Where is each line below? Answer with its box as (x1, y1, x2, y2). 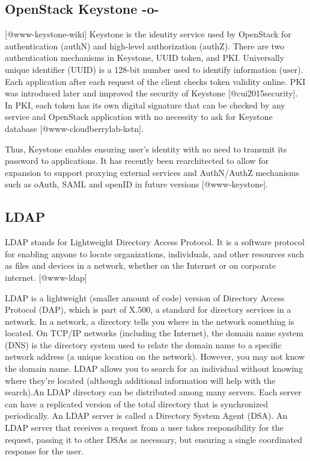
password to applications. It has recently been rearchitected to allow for (5, 154, 269, 167)
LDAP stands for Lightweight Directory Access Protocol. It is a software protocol (5, 236, 305, 248)
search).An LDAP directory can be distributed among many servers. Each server (5, 386, 302, 398)
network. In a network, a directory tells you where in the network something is (5, 315, 294, 327)
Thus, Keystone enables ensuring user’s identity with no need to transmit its (5, 142, 287, 155)
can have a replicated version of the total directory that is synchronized (5, 397, 268, 410)
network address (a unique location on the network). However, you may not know (5, 350, 305, 363)
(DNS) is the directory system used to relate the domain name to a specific (5, 338, 282, 351)
